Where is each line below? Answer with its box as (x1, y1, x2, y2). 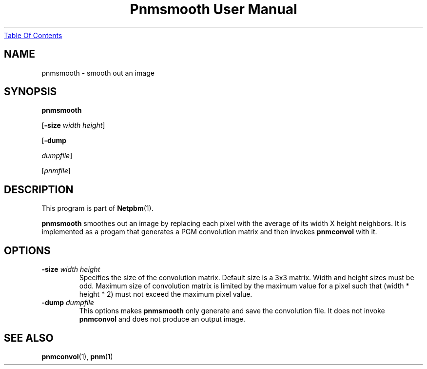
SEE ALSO (4, 331, 54, 344)
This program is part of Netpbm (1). (41, 204, 154, 213)
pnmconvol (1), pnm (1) (41, 352, 113, 361)
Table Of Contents (4, 31, 62, 40)
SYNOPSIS (4, 85, 57, 98)
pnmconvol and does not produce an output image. (79, 315, 246, 324)
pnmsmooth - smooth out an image (41, 68, 155, 77)
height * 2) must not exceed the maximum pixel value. (79, 290, 252, 299)
